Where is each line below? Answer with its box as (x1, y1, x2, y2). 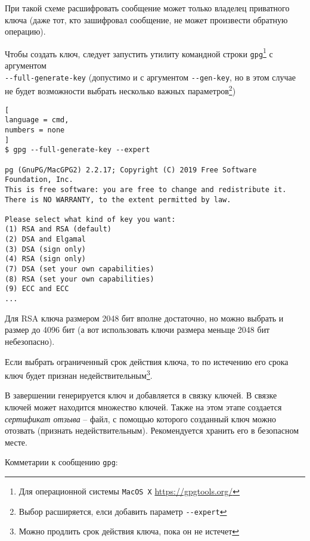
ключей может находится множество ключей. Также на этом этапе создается (5, 400, 282, 413)
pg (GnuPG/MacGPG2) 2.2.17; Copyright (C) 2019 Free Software (5, 165, 257, 174)
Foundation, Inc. (5, 175, 73, 184)
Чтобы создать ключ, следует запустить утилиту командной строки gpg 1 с (5, 45, 273, 60)
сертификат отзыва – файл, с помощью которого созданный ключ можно (5, 412, 276, 425)
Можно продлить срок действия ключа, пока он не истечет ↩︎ (18, 525, 240, 537)
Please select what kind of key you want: (5, 215, 176, 224)
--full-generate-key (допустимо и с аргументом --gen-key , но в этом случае (5, 70, 296, 83)
